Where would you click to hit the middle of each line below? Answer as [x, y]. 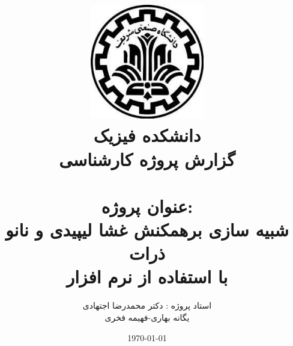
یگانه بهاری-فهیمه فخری [147, 317]
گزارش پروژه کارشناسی [147, 159]
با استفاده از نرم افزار [147, 276]
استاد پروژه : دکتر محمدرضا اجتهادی [147, 305]
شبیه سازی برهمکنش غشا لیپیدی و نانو [147, 230]
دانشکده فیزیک [147, 135]
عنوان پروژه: [147, 205]
